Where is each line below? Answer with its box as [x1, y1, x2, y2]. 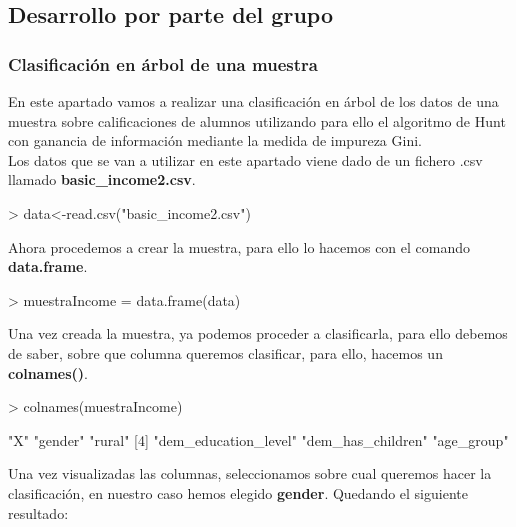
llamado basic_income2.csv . [8, 169, 196, 190]
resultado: [8, 502, 69, 523]
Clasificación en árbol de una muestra [8, 51, 318, 76]
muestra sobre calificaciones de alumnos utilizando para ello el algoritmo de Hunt [8, 110, 506, 131]
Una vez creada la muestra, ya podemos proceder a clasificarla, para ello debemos [8, 323, 508, 344]
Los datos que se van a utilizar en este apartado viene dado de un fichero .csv [8, 149, 483, 170]
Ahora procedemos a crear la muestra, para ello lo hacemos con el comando [8, 236, 471, 257]
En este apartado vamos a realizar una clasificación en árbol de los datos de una [8, 91, 499, 111]
